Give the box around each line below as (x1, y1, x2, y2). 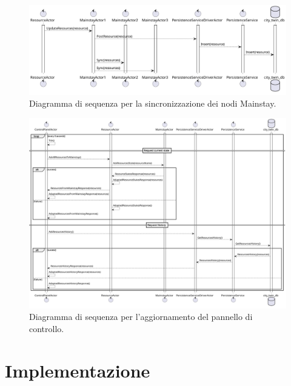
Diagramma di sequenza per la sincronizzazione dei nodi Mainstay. (29, 97, 276, 110)
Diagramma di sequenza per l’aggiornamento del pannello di (29, 310, 253, 323)
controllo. (29, 322, 64, 334)
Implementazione (5, 358, 150, 382)
